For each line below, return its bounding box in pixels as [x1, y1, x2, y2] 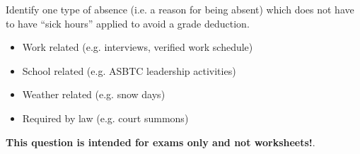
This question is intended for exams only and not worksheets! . [6, 134, 315, 149]
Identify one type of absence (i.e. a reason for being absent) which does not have [6, 2, 354, 16]
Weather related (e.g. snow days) [22, 87, 166, 102]
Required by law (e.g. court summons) [22, 110, 189, 125]
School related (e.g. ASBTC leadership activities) [22, 63, 236, 78]
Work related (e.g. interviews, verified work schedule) [22, 40, 253, 54]
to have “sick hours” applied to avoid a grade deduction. [6, 16, 250, 30]
